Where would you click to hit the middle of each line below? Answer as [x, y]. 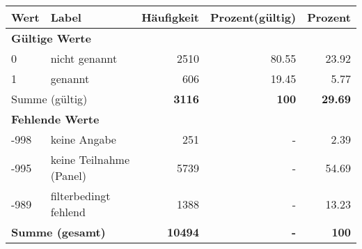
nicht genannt [84, 58]
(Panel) [69, 175]
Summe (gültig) [49, 99]
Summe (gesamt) [58, 232]
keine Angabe [83, 139]
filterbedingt [80, 196]
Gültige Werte [51, 38]
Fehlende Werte [55, 119]
